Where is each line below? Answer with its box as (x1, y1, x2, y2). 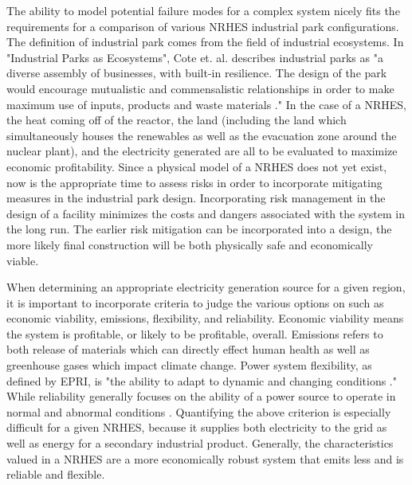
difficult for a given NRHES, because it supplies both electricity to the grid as (6, 419, 387, 436)
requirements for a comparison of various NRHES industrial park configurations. (6, 18, 399, 34)
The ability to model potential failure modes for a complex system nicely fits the (6, 2, 400, 18)
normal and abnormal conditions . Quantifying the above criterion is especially (6, 403, 391, 420)
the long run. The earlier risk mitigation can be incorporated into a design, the (6, 221, 392, 237)
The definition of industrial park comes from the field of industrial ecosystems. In (6, 33, 404, 50)
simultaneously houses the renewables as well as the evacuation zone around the (6, 127, 397, 143)
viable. (6, 252, 39, 268)
